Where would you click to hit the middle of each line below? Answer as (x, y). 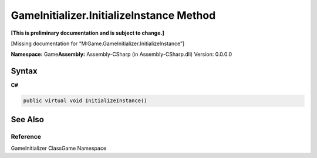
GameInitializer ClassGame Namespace (59, 148)
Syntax (24, 71)
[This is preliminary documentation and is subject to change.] (87, 33)
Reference (26, 136)
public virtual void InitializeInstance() (85, 101)
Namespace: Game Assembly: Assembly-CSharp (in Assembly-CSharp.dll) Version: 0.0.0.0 (121, 54)
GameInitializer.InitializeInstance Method (113, 15)
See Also (27, 120)
